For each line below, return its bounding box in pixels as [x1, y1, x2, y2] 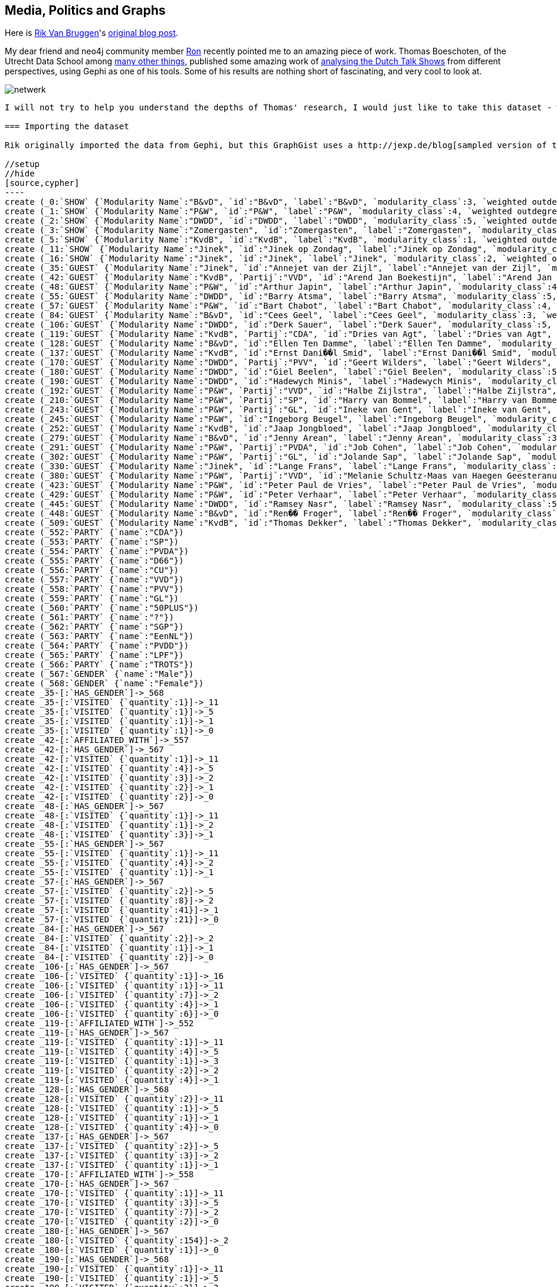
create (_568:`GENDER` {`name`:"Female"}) [5, 679, 204, 689]
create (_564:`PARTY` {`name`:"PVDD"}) [5, 641, 189, 651]
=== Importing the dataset [5, 122, 129, 132]
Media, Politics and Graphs [5, 3, 166, 18]
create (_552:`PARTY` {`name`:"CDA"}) [5, 528, 184, 538]
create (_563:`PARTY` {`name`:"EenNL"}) [5, 631, 194, 641]
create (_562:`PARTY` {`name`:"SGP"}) [5, 622, 184, 632]
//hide [5, 169, 35, 179]
